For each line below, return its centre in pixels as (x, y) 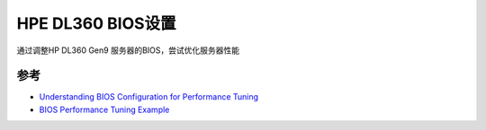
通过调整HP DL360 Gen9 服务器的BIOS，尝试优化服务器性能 (128, 50)
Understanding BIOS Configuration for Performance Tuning (149, 97)
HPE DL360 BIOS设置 (96, 23)
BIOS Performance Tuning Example (104, 109)
